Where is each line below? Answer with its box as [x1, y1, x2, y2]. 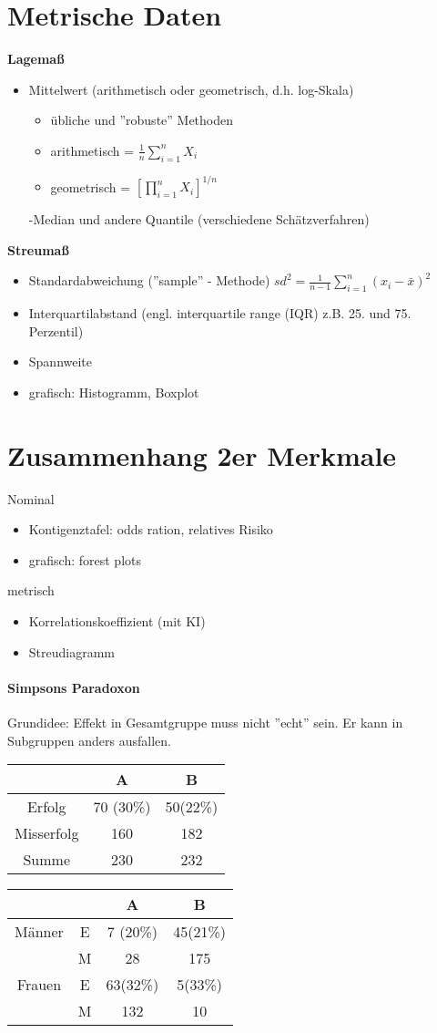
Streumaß [7, 240, 69, 259]
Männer [15, 921, 64, 943]
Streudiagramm [28, 642, 116, 661]
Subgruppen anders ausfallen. [7, 730, 171, 749]
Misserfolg [15, 822, 79, 844]
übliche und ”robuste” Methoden [50, 110, 234, 129]
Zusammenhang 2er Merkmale [7, 436, 397, 473]
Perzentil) [28, 321, 84, 340]
